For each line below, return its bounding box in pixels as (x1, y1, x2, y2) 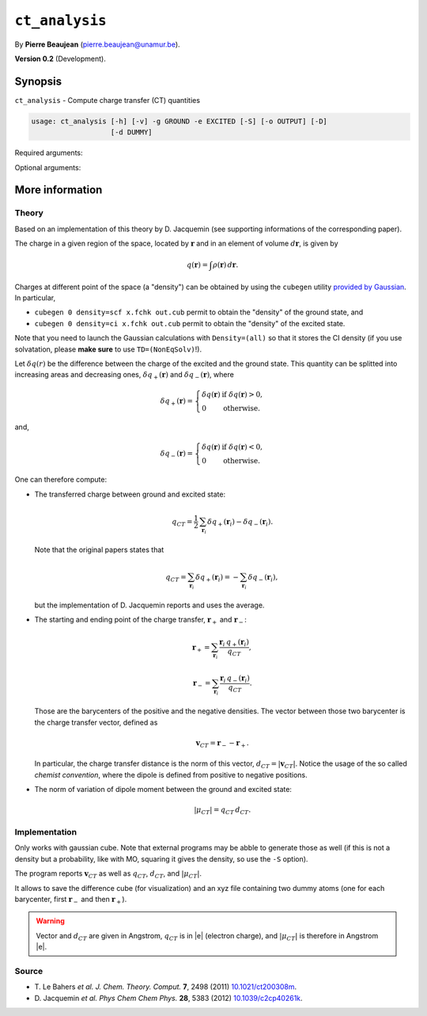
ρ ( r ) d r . (212, 261, 239, 269)
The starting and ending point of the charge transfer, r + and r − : (34, 615, 247, 626)
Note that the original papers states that (34, 545, 164, 554)
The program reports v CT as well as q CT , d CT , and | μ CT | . (14, 869, 202, 880)
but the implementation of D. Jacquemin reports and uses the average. (34, 600, 265, 610)
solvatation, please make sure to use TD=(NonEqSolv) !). (14, 344, 202, 354)
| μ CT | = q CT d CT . (194, 805, 251, 816)
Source (14, 965, 43, 976)
